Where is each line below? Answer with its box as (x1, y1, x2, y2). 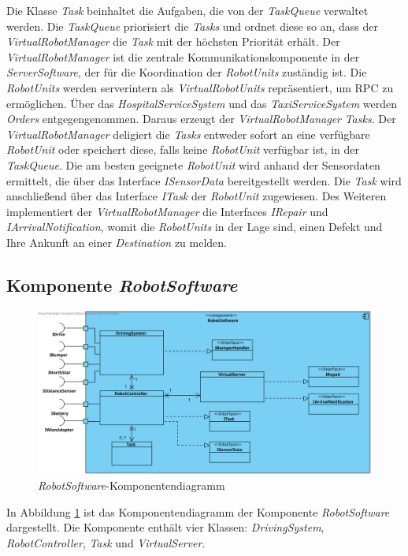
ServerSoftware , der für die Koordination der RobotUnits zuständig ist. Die (6, 64, 367, 80)
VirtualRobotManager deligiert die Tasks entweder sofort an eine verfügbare (6, 125, 370, 142)
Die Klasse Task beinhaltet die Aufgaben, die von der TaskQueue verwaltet (6, 2, 369, 18)
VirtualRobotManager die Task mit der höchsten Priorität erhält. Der (6, 33, 340, 50)
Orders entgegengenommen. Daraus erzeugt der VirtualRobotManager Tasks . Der (6, 110, 396, 127)
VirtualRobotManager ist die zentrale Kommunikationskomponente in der (6, 48, 360, 65)
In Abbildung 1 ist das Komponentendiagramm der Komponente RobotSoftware (6, 503, 390, 520)
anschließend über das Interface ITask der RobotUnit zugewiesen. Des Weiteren (6, 188, 387, 204)
